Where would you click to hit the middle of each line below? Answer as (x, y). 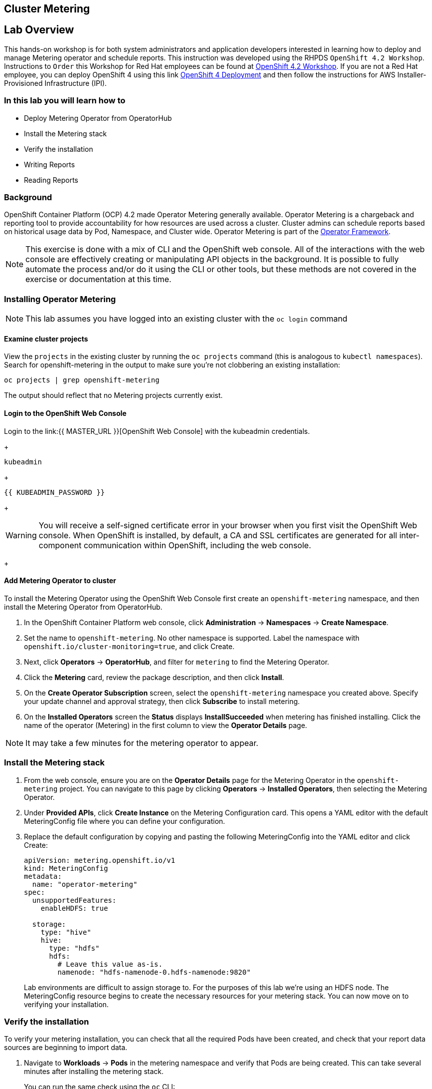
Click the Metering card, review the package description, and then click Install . (154, 677)
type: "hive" (66, 932)
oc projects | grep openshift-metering (82, 380)
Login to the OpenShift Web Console (65, 413)
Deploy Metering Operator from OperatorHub (98, 118)
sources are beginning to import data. (66, 1048)
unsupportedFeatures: (74, 900)
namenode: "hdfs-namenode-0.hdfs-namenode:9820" (154, 972)
